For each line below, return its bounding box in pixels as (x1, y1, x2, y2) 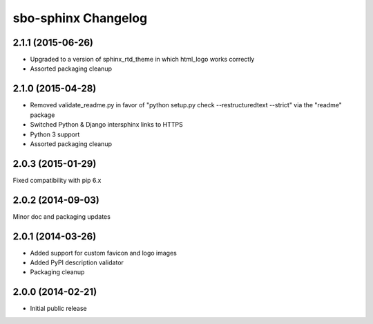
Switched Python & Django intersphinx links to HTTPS (30, 120, 183, 129)
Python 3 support (30, 130, 80, 138)
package (30, 111, 55, 119)
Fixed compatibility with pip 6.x (12, 176, 102, 184)
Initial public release (30, 305, 88, 313)
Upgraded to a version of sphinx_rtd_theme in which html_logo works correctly (30, 55, 255, 64)
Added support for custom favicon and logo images (30, 249, 178, 257)
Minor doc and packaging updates (12, 212, 111, 221)
